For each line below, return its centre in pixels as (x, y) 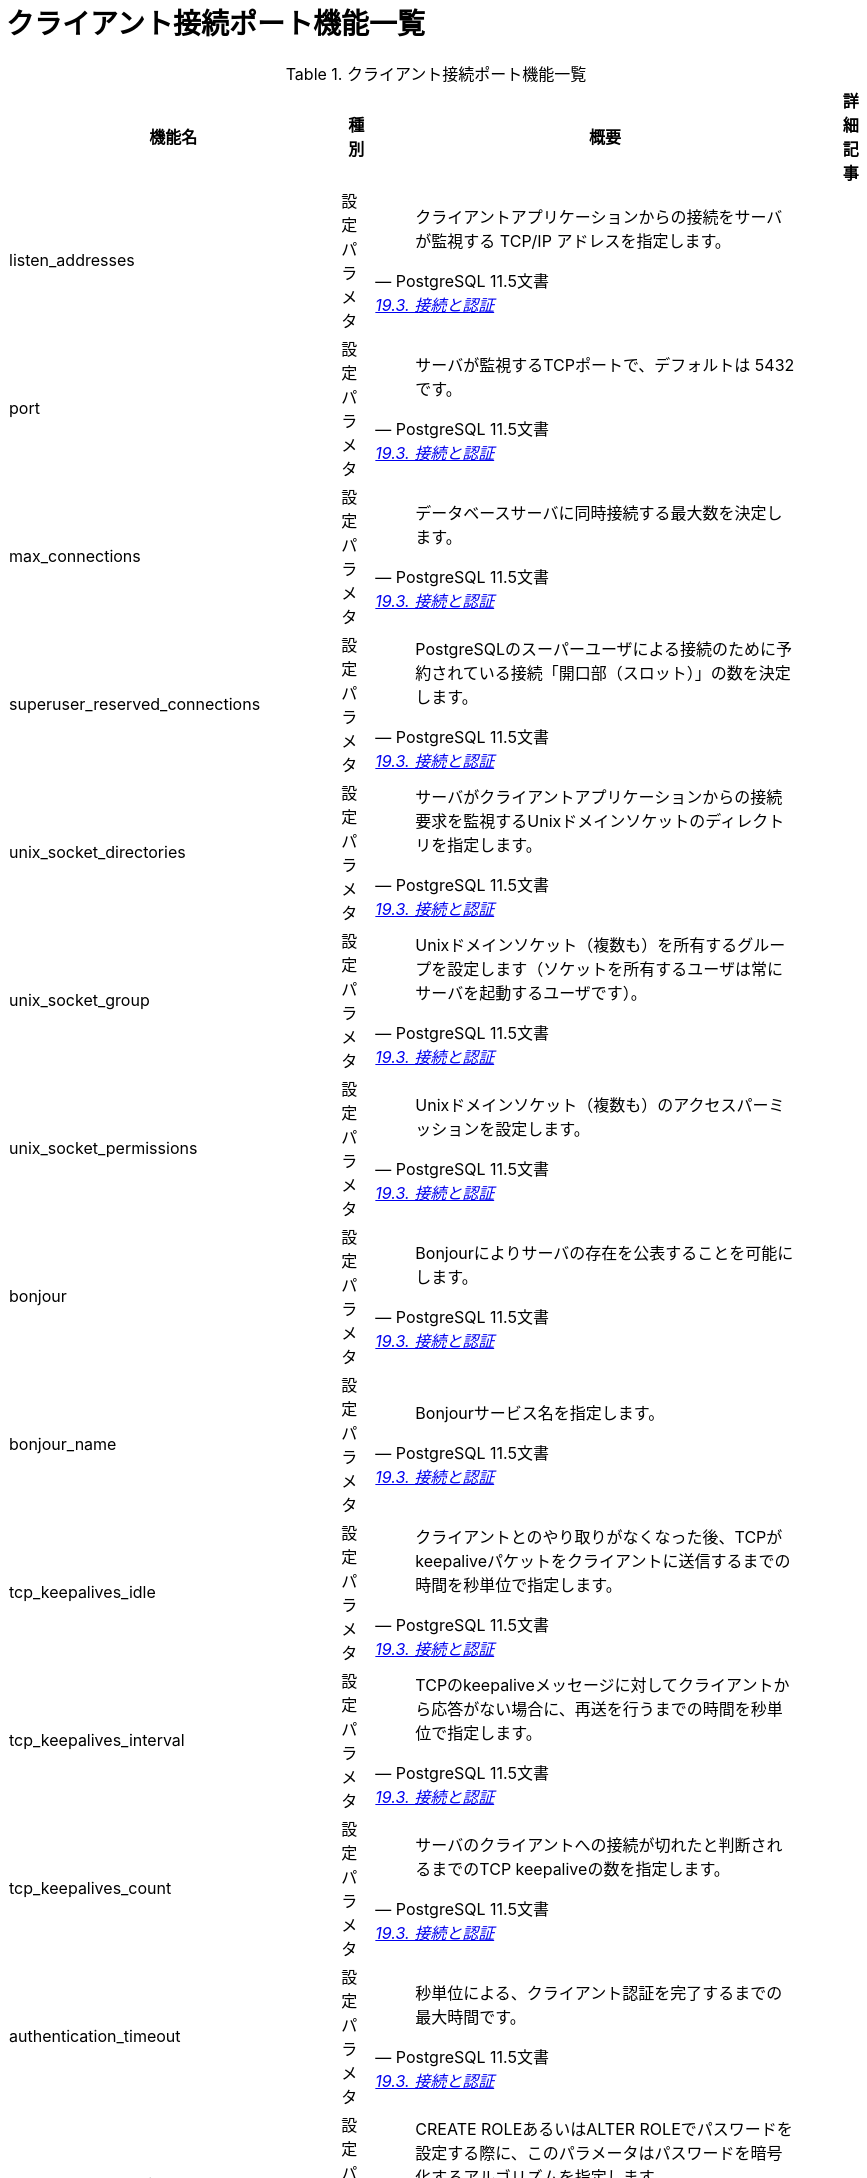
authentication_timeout (95, 2035)
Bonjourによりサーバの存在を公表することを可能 (596, 1252)
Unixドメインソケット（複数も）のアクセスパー (592, 1104)
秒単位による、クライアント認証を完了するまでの (599, 1992)
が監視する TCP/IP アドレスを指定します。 (573, 240)
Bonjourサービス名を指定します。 (540, 1412)
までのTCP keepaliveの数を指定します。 (580, 1868)
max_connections (75, 555)
